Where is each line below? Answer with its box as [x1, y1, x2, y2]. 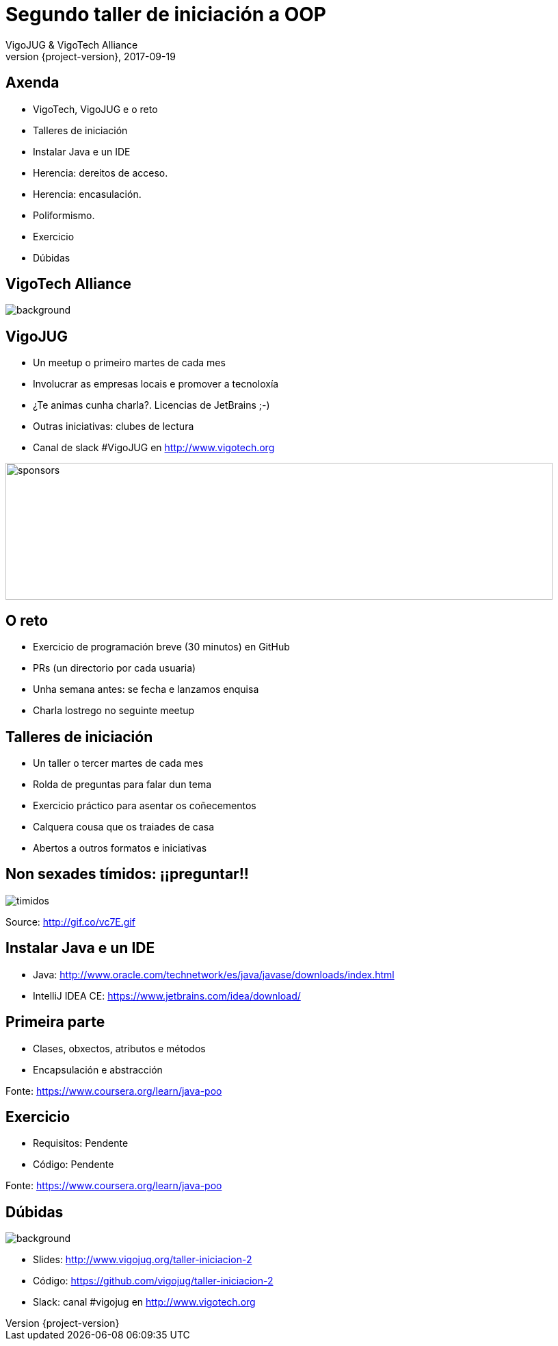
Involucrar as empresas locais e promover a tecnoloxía [33, 378, 279, 390]
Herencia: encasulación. [33, 188, 142, 200]
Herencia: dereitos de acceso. [33, 166, 168, 179]
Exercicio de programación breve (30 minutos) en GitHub [33, 641, 290, 653]
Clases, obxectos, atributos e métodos [33, 1042, 206, 1054]
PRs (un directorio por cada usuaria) [33, 662, 196, 674]
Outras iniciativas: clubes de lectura [33, 420, 194, 433]
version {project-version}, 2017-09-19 [5, 50, 176, 62]
